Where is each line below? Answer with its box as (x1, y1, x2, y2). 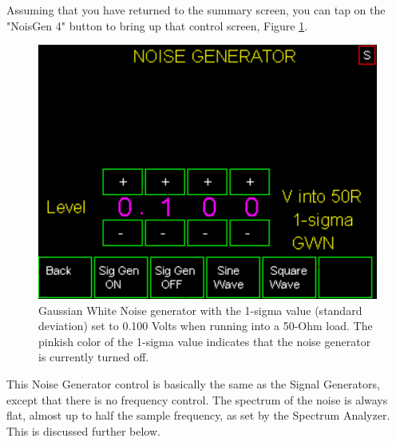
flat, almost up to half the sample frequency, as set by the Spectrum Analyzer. (6, 407, 390, 424)
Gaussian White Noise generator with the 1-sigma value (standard (38, 301, 362, 318)
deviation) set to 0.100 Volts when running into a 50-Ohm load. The (38, 317, 373, 334)
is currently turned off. (38, 348, 149, 365)
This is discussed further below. (6, 422, 160, 439)
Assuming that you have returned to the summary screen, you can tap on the (6, 2, 386, 18)
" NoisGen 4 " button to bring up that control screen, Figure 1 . (6, 17, 308, 34)
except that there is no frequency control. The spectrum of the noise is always (6, 391, 388, 408)
